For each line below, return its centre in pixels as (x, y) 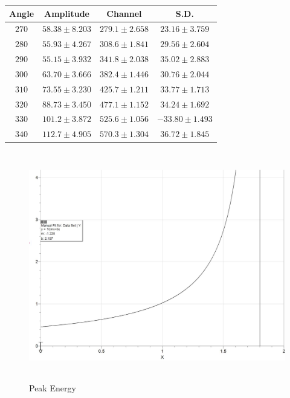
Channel (124, 13)
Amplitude (66, 13)
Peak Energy (53, 387)
